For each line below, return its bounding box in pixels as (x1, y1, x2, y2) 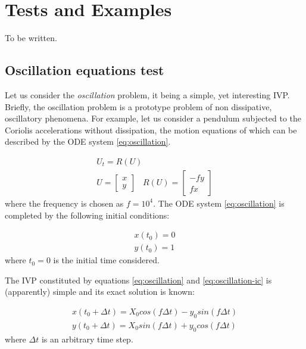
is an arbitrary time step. (41, 332, 133, 345)
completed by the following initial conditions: (5, 208, 170, 221)
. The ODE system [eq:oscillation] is (153, 197, 285, 209)
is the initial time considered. (53, 254, 160, 266)
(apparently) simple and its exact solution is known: (5, 285, 195, 298)
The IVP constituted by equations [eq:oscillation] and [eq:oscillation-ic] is (5, 273, 272, 286)
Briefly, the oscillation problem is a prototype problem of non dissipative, (5, 100, 272, 113)
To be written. (5, 32, 57, 44)
